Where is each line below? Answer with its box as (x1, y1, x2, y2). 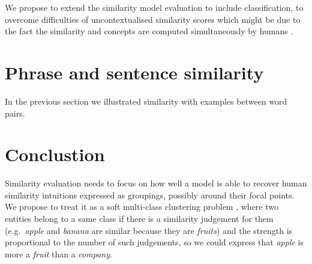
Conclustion (5, 142, 105, 167)
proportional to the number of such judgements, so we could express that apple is (5, 236, 304, 248)
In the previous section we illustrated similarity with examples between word (5, 94, 287, 107)
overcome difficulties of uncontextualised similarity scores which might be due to (5, 13, 301, 25)
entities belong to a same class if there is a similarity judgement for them (5, 212, 274, 224)
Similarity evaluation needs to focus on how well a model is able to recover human (5, 177, 307, 189)
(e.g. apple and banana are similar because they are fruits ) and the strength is (5, 224, 293, 236)
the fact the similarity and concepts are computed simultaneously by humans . (5, 25, 293, 37)
